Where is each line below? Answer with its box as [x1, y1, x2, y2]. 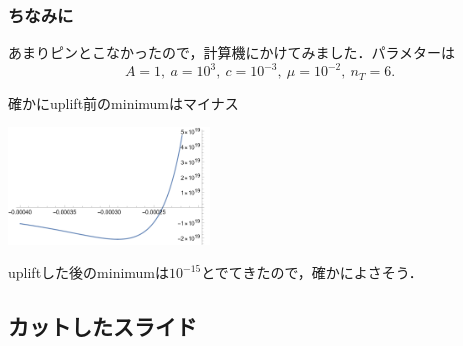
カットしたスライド [8, 311, 197, 342]
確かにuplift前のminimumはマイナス [8, 92, 239, 113]
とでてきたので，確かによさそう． [201, 262, 423, 283]
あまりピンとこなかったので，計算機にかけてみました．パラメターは [8, 42, 456, 63]
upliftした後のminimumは [8, 262, 170, 283]
